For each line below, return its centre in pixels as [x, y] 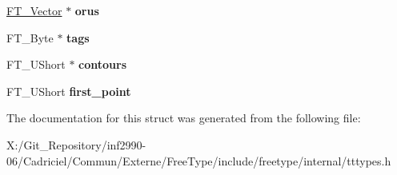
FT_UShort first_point [69, 91]
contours [103, 64]
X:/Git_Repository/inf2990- [76, 144]
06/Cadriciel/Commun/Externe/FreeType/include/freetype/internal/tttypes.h [199, 160]
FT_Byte [30, 37]
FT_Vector [34, 10]
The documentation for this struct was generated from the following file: [184, 118]
